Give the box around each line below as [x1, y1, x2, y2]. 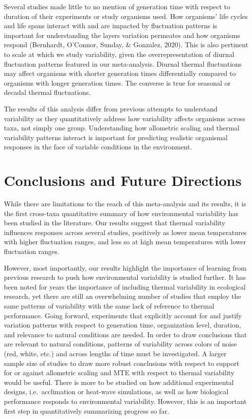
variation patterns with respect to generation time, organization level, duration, [4, 320, 241, 330]
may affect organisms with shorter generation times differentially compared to [4, 68, 236, 78]
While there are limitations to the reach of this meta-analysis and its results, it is [4, 199, 246, 209]
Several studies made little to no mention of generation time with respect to [4, 1, 231, 11]
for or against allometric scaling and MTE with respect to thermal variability [4, 367, 234, 378]
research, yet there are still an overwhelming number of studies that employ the [4, 291, 241, 301]
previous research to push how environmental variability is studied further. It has [4, 272, 246, 282]
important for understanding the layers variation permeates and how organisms [4, 30, 240, 40]
